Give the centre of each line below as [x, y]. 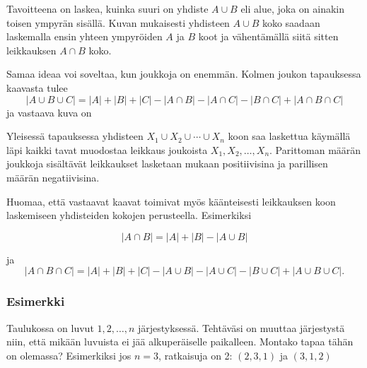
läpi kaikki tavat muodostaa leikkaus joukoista [107, 149]
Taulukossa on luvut [50, 327]
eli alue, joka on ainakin [293, 8]
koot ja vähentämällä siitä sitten [268, 36]
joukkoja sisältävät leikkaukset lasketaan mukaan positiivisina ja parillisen [167, 164]
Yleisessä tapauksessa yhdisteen [75, 136]
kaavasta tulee [37, 87]
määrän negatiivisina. [53, 177]
